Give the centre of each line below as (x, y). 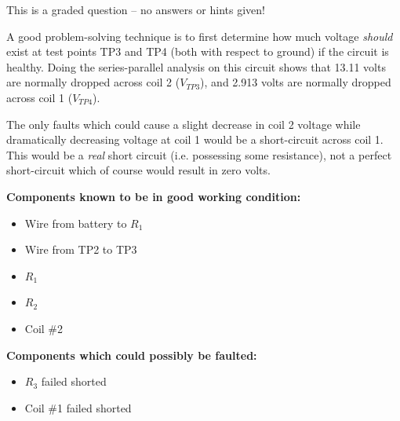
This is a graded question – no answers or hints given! (136, 9)
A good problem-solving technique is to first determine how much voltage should (200, 36)
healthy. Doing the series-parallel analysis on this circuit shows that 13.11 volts (196, 66)
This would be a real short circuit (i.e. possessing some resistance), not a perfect (199, 154)
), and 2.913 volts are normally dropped (296, 82)
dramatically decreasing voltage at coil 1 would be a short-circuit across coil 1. (195, 139)
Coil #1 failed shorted (78, 407)
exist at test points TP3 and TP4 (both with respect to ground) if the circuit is (198, 51)
